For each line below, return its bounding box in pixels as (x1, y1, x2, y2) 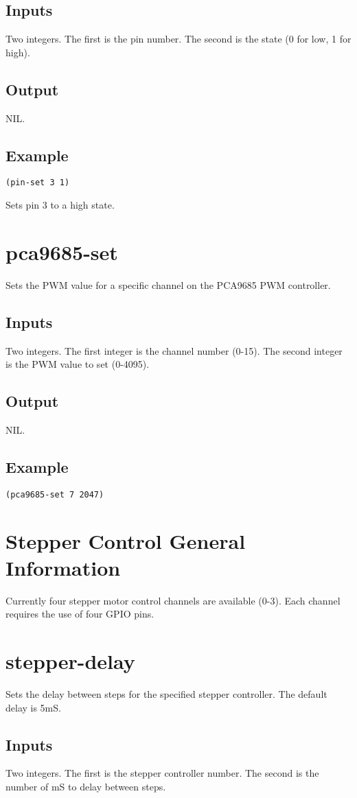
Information (5, 553, 121, 581)
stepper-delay (5, 647, 135, 675)
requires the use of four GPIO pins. (5, 607, 154, 621)
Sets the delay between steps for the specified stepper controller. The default (5, 687, 327, 701)
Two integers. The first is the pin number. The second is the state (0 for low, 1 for (5, 32, 352, 46)
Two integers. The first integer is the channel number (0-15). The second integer (5, 343, 343, 357)
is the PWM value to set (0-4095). (5, 357, 150, 371)
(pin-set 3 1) (5, 178, 70, 188)
